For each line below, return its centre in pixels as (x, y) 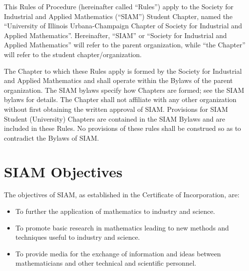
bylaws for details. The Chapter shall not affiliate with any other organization (120, 99)
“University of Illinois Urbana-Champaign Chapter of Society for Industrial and (123, 26)
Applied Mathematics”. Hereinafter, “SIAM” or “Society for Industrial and (115, 35)
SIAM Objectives (63, 171)
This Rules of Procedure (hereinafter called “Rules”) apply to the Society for (119, 6)
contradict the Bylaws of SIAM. (52, 137)
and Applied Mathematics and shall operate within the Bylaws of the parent (118, 80)
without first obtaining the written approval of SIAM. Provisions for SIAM (116, 109)
